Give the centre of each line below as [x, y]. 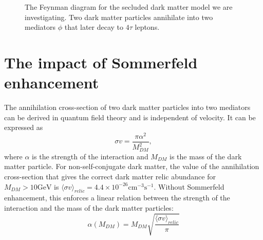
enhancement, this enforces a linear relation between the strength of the [117, 198]
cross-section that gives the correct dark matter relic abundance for [110, 176]
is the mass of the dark [206, 156]
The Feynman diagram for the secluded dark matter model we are [129, 7]
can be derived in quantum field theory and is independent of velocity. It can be [130, 117]
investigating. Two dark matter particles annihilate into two [119, 17]
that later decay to [94, 27]
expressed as [24, 127]
